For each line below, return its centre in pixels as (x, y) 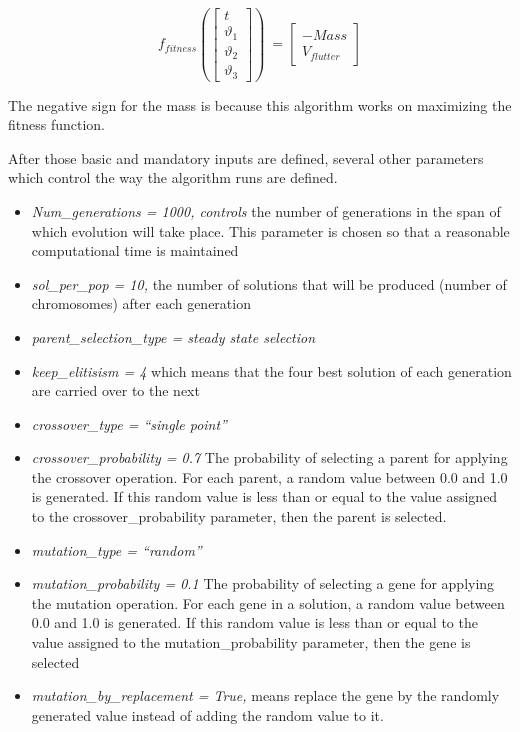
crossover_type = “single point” (129, 423)
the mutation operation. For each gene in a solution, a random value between (268, 602)
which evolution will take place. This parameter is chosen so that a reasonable (270, 230)
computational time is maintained (135, 250)
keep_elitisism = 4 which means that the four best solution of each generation (271, 370)
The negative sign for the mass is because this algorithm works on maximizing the (260, 104)
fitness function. (57, 124)
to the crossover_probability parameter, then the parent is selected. (239, 516)
